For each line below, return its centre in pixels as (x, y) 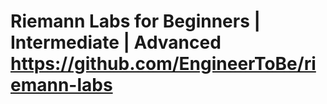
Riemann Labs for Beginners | (135, 21)
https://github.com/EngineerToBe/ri (163, 64)
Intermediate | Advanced (116, 42)
